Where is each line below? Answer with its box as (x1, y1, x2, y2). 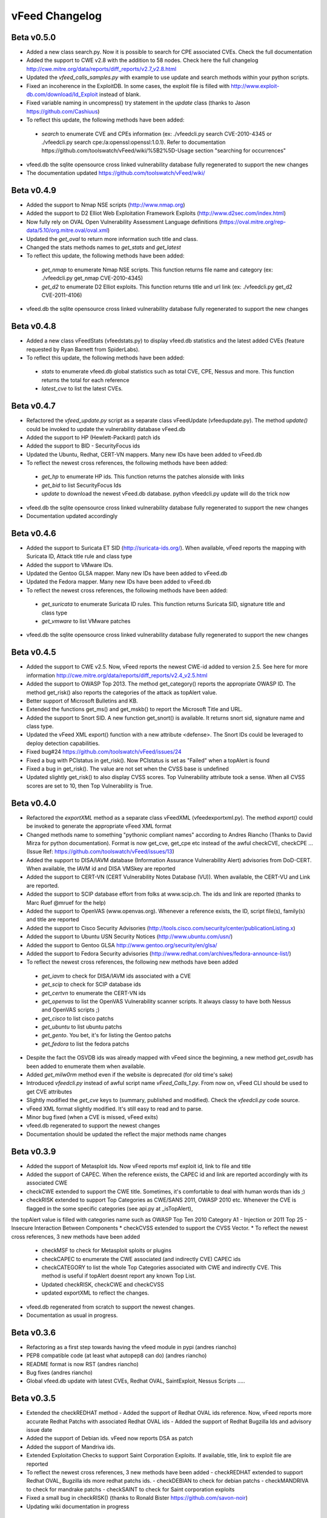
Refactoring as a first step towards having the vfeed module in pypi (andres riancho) (26, 1343, 237, 1350)
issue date (26, 1426, 53, 1434)
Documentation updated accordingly (26, 512, 118, 520)
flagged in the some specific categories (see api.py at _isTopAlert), (26, 1205, 193, 1212)
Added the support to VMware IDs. (26, 561, 113, 568)
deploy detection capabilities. (26, 740, 100, 747)
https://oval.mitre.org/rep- (220, 218, 286, 225)
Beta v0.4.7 (11, 401, 56, 411)
